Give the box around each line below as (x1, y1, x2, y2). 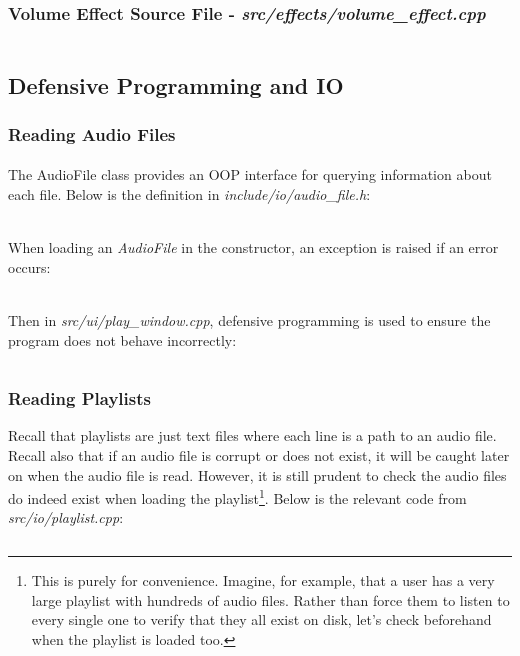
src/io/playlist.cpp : (8, 507, 124, 528)
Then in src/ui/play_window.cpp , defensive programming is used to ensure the (8, 310, 491, 330)
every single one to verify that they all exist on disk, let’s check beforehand (31, 609, 492, 630)
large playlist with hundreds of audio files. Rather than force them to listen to (31, 589, 510, 610)
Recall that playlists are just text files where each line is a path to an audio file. (8, 425, 497, 446)
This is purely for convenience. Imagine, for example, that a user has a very (31, 570, 495, 591)
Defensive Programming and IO (8, 69, 344, 100)
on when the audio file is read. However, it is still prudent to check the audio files (8, 464, 507, 485)
